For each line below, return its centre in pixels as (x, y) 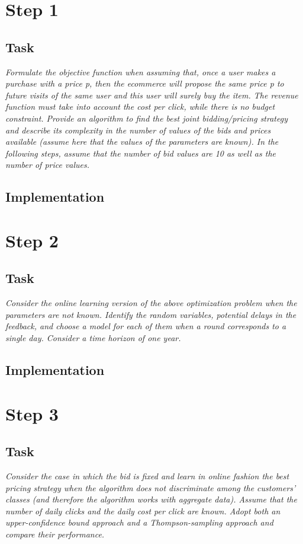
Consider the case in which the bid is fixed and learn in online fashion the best (147, 476)
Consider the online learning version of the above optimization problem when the (151, 303)
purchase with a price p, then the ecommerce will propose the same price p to (145, 83)
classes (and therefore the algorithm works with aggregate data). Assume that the (151, 499)
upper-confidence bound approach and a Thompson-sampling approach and (139, 522)
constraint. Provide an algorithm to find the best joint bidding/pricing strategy (146, 118)
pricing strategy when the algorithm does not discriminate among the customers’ (151, 487)
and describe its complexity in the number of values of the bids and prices (138, 130)
